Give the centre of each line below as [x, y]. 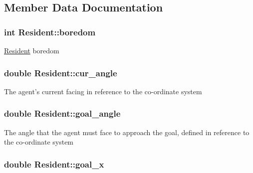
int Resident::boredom [50, 32]
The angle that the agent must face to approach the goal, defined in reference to [127, 132]
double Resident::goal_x [54, 164]
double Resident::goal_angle [62, 113]
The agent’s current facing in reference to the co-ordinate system [103, 91]
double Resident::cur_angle [61, 73]
